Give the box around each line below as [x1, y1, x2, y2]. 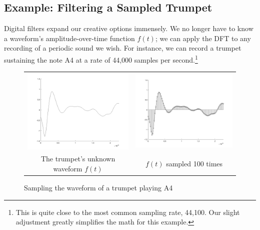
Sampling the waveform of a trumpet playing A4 [24, 182, 173, 193]
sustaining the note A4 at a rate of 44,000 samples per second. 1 [4, 53, 198, 65]
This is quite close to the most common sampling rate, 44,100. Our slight [15, 206, 240, 217]
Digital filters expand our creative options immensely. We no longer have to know [4, 23, 253, 34]
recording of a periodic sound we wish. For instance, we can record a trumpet [4, 43, 241, 53]
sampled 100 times [166, 158, 223, 169]
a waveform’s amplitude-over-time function [4, 33, 135, 43]
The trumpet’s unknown [40, 153, 115, 164]
